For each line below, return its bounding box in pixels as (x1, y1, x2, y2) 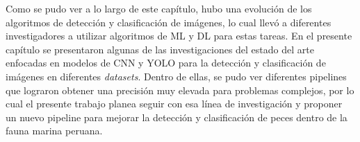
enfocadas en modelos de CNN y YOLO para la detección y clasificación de (6, 55, 326, 70)
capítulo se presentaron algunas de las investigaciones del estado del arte (6, 42, 314, 56)
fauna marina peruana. (6, 123, 103, 138)
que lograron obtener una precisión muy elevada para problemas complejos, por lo (6, 82, 354, 97)
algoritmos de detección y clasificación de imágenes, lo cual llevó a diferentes (6, 15, 332, 29)
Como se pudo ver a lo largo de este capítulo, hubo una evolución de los (6, 1, 312, 15)
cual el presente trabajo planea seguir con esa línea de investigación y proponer (6, 96, 343, 111)
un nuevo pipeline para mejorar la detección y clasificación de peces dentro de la (6, 109, 347, 124)
